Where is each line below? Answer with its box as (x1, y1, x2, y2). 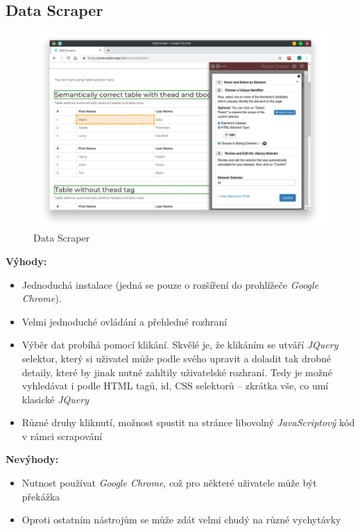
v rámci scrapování (22, 428, 103, 443)
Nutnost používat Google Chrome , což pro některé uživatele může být (22, 475, 317, 490)
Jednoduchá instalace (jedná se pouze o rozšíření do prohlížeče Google (22, 277, 319, 292)
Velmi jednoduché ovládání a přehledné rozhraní (22, 314, 228, 328)
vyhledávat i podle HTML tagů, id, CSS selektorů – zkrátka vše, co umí (22, 378, 329, 393)
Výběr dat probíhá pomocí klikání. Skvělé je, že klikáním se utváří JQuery (22, 337, 338, 352)
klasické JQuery (22, 391, 89, 406)
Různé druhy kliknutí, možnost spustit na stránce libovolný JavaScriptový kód (22, 415, 355, 430)
